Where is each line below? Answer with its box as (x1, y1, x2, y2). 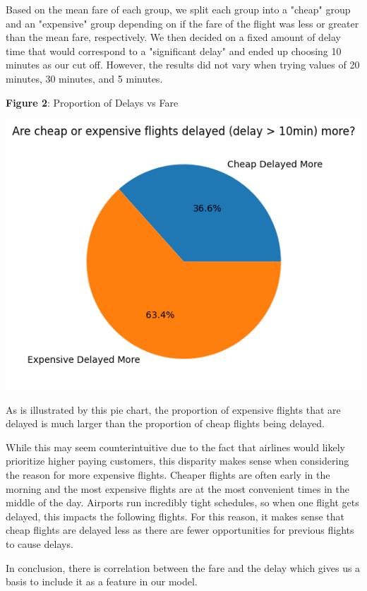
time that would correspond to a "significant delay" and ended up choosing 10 (6, 43, 342, 58)
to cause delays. (6, 536, 73, 551)
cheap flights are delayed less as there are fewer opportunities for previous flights (6, 523, 354, 537)
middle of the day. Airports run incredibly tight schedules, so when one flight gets (6, 495, 359, 510)
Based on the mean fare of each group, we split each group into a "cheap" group (6, 2, 351, 16)
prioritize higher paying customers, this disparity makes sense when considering (6, 453, 349, 468)
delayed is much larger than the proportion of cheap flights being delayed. (6, 416, 325, 431)
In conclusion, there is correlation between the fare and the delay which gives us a (6, 560, 361, 575)
